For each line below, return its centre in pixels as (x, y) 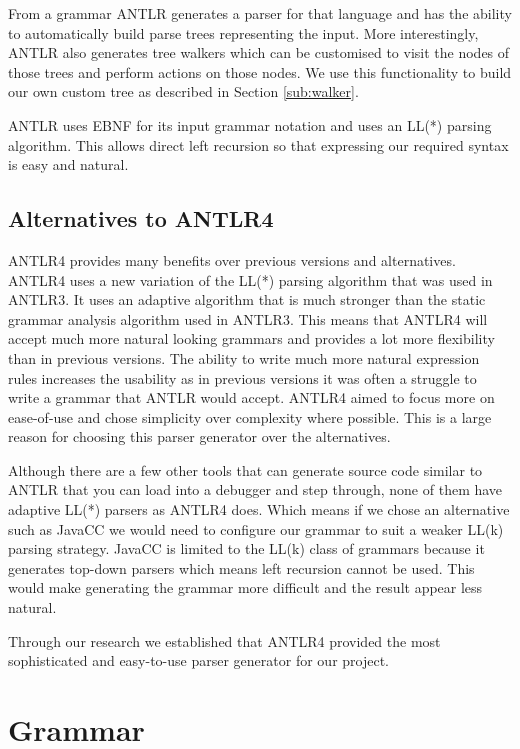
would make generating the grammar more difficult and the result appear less (245, 587)
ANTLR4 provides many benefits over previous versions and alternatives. (232, 259)
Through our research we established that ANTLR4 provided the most (224, 640)
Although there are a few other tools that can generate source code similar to (245, 469)
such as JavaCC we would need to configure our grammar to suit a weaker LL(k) (256, 528)
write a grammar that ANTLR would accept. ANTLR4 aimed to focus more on (251, 397)
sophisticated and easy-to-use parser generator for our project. (198, 660)
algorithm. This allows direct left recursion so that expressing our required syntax (258, 144)
